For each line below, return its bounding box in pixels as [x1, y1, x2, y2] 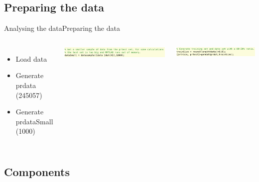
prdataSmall [15, 116, 53, 126]
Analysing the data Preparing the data [4, 23, 120, 33]
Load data [15, 53, 47, 64]
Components [4, 164, 70, 180]
